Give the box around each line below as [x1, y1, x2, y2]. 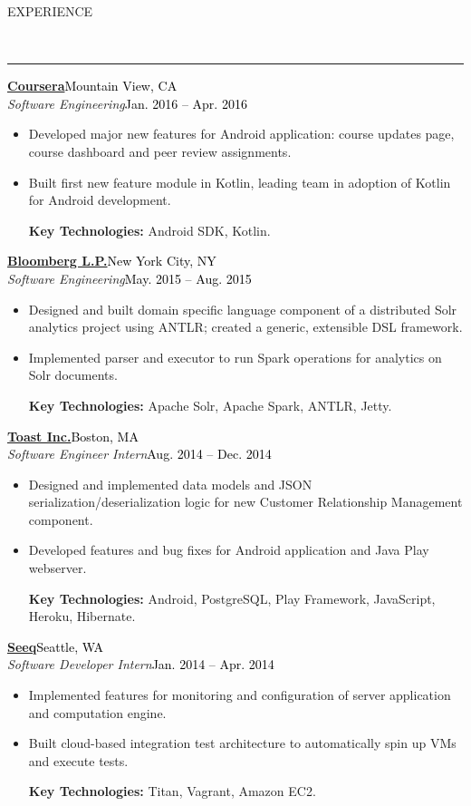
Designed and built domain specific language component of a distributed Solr [28, 299, 457, 318]
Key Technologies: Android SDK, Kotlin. [28, 220, 271, 239]
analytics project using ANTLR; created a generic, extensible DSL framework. [28, 317, 463, 336]
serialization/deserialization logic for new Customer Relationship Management [28, 492, 463, 511]
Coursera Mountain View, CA [7, 76, 178, 95]
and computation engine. [28, 703, 167, 722]
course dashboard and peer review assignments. [28, 141, 292, 160]
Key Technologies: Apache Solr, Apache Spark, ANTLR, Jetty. [28, 395, 392, 414]
